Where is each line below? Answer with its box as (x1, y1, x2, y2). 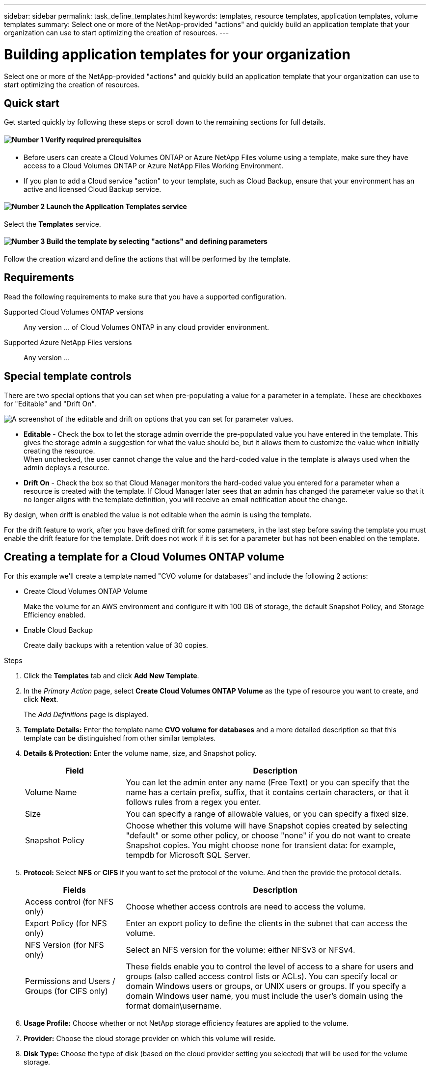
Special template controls (4, 370, 132, 383)
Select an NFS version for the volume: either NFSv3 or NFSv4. (126, 944, 355, 955)
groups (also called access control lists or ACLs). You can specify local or (126, 971, 398, 981)
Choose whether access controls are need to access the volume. (126, 901, 366, 911)
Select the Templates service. (4, 219, 101, 228)
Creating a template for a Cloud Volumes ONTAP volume (4, 551, 285, 563)
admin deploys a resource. (24, 463, 109, 472)
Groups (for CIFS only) (25, 986, 108, 996)
